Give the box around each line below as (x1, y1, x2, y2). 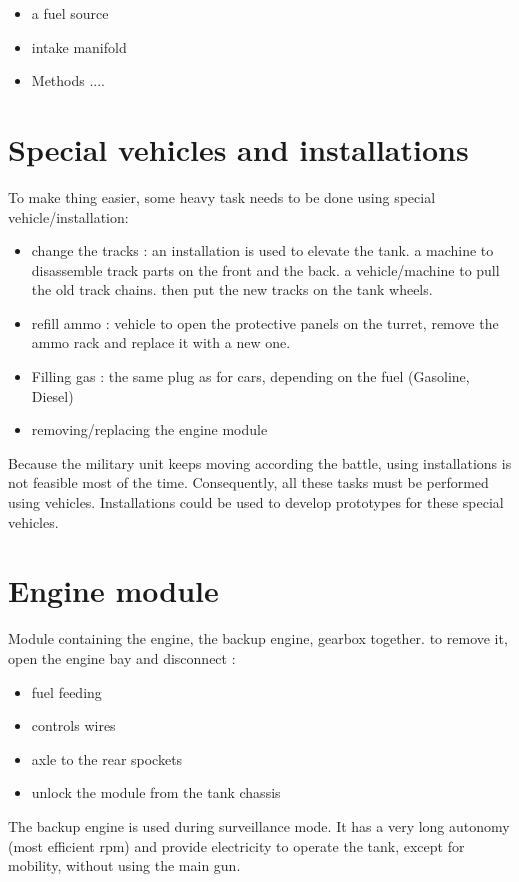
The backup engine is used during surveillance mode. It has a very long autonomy (8, 815, 510, 836)
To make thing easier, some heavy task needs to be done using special (8, 186, 436, 207)
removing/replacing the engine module (31, 419, 268, 440)
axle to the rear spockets (31, 748, 183, 769)
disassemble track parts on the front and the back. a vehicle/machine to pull (31, 259, 500, 280)
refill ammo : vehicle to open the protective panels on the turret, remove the (31, 312, 499, 333)
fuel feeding (31, 681, 102, 702)
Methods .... (31, 70, 106, 91)
